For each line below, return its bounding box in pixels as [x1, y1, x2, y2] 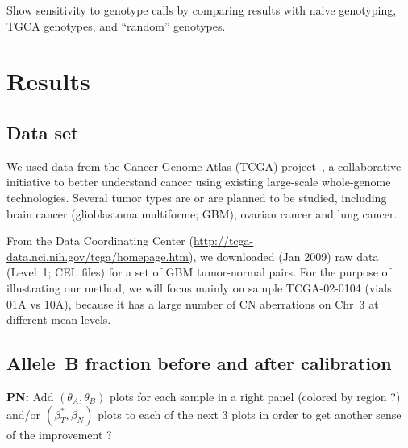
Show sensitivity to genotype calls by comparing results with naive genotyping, [6, 2, 397, 18]
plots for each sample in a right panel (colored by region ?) [109, 388, 401, 404]
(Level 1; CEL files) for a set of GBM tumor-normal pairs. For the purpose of [6, 263, 391, 280]
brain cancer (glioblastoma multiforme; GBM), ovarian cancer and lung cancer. [6, 205, 398, 222]
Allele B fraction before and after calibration [6, 351, 392, 375]
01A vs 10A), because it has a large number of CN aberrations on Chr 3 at [6, 295, 379, 312]
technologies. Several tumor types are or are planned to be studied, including [6, 189, 387, 205]
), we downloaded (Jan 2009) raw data [188, 247, 379, 264]
